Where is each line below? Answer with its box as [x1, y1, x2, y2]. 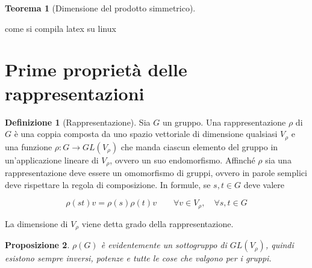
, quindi [265, 239, 294, 251]
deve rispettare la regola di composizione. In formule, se [5, 178, 211, 190]
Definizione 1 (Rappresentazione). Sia [5, 115, 151, 128]
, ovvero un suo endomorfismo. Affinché [110, 153, 255, 166]
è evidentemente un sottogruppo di [101, 239, 227, 251]
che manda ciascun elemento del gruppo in [120, 140, 278, 153]
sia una [265, 153, 292, 166]
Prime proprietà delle [5, 57, 187, 82]
